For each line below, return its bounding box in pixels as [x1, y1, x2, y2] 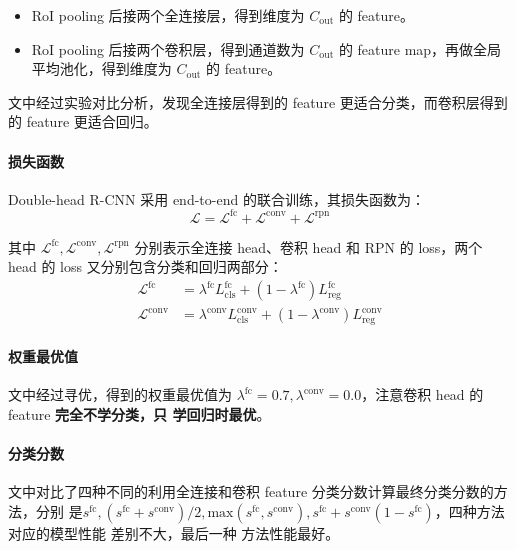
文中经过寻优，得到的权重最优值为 [8, 384, 232, 405]
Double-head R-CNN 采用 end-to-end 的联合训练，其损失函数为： [8, 188, 425, 209]
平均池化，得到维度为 [31, 58, 172, 79]
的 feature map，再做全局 [338, 38, 502, 59]
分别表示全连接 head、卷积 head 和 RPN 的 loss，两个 [134, 236, 483, 257]
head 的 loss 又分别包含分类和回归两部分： [8, 256, 283, 277]
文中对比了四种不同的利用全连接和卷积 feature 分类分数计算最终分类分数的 [8, 481, 494, 502]
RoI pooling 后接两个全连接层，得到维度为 [31, 5, 305, 25]
